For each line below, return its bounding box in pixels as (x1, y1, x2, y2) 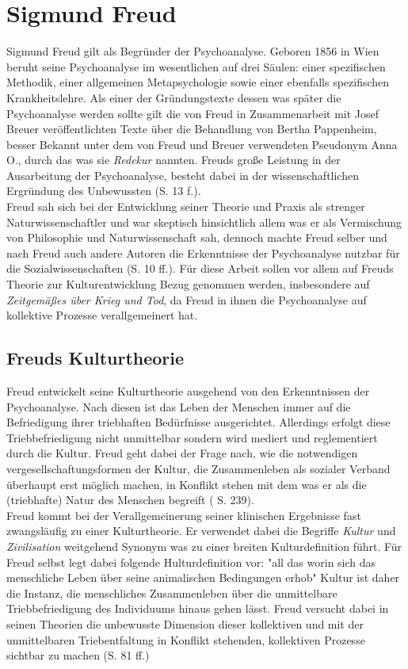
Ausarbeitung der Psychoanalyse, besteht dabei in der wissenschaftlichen (6, 166, 359, 183)
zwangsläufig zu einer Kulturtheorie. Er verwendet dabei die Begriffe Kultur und (6, 522, 396, 539)
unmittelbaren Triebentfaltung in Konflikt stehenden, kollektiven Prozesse (6, 631, 365, 648)
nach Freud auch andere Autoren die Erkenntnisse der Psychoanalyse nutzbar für (6, 244, 400, 261)
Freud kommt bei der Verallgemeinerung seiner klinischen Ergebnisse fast (6, 507, 361, 523)
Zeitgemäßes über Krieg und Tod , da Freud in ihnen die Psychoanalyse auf (6, 291, 367, 308)
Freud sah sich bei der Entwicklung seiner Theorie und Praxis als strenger (6, 198, 365, 215)
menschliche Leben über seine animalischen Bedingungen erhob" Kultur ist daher (6, 569, 400, 586)
